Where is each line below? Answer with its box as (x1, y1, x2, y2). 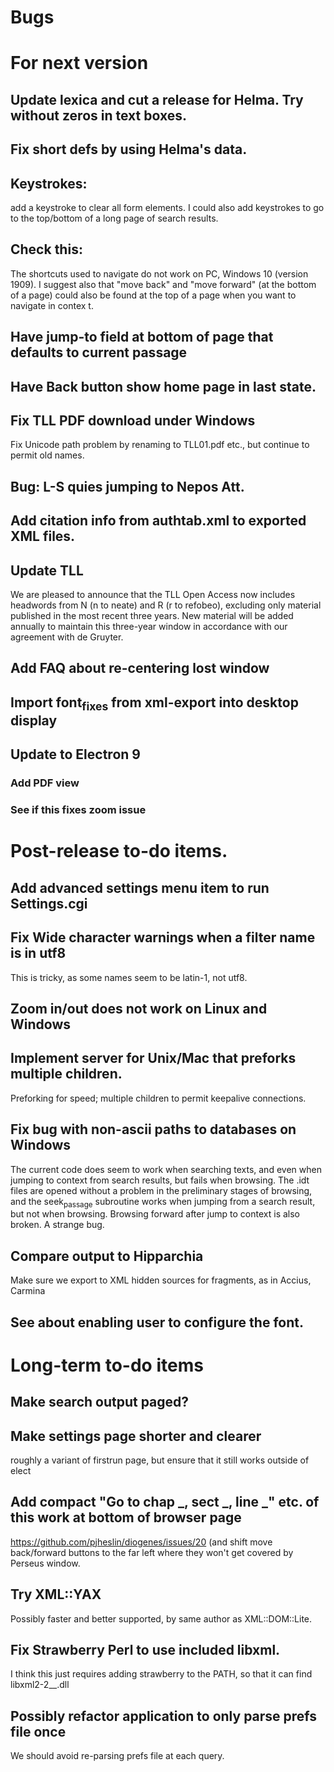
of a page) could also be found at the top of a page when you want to (10, 289, 297, 301)
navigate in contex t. (10, 299, 94, 311)
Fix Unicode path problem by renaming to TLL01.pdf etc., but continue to (10, 439, 310, 451)
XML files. (10, 528, 76, 545)
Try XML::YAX (10, 1586, 102, 1603)
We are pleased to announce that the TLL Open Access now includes (10, 588, 296, 600)
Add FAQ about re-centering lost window (10, 660, 270, 677)
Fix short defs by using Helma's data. (10, 141, 248, 158)
